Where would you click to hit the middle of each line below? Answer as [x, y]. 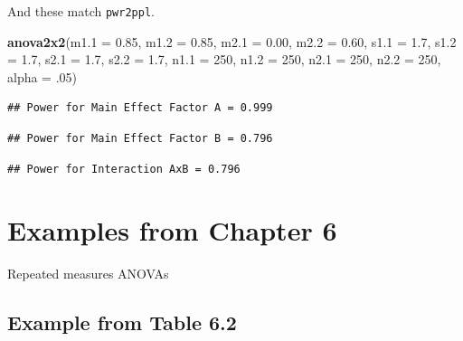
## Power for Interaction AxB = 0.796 [124, 169]
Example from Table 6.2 [122, 322]
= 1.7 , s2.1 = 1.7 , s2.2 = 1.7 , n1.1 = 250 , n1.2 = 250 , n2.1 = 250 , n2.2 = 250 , [224, 59]
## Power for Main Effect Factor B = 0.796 [140, 139]
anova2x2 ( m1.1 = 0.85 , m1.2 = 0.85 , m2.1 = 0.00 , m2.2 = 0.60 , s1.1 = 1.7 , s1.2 [232, 41]
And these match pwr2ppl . [81, 11]
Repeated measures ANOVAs [88, 274]
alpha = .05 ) [43, 76]
